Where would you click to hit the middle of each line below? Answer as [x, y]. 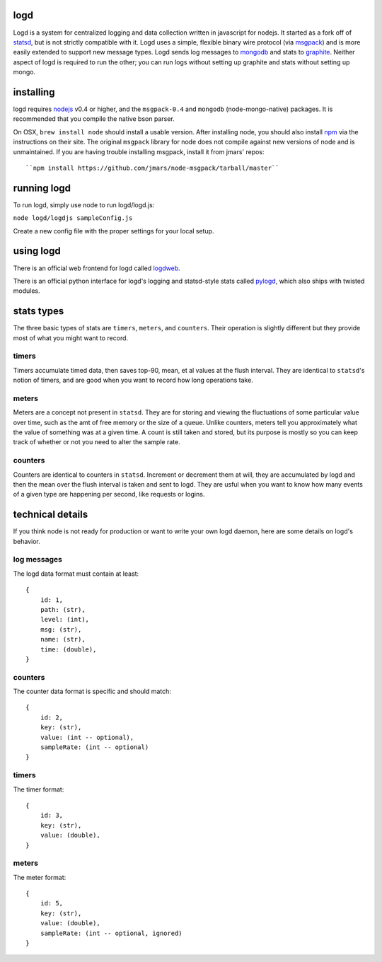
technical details [51, 515]
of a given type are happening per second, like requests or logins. [109, 494]
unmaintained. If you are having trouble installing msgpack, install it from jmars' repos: [139, 151]
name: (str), [63, 639]
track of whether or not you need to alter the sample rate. [97, 442]
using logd [37, 251]
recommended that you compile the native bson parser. [94, 119]
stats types [39, 311]
